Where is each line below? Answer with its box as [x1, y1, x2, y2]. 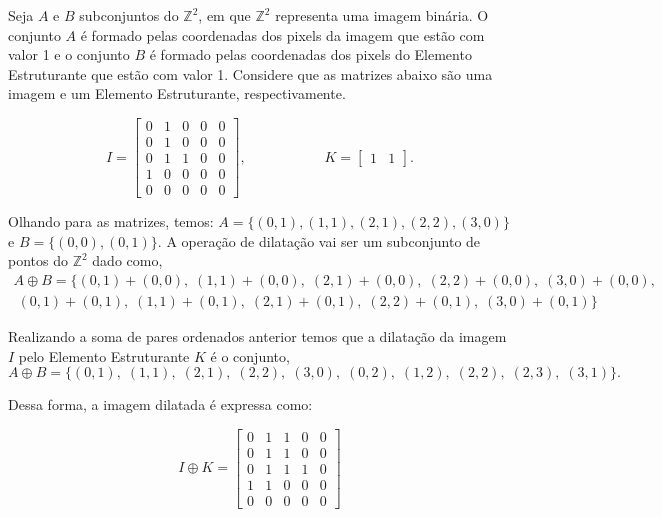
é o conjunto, [210, 345, 290, 366]
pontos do [8, 250, 68, 271]
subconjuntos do [79, 5, 179, 25]
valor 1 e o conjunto [8, 44, 130, 65]
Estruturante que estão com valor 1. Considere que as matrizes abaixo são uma [8, 63, 493, 84]
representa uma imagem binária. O [275, 5, 489, 25]
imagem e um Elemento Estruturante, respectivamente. [8, 83, 346, 104]
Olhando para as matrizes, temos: [8, 211, 214, 232]
